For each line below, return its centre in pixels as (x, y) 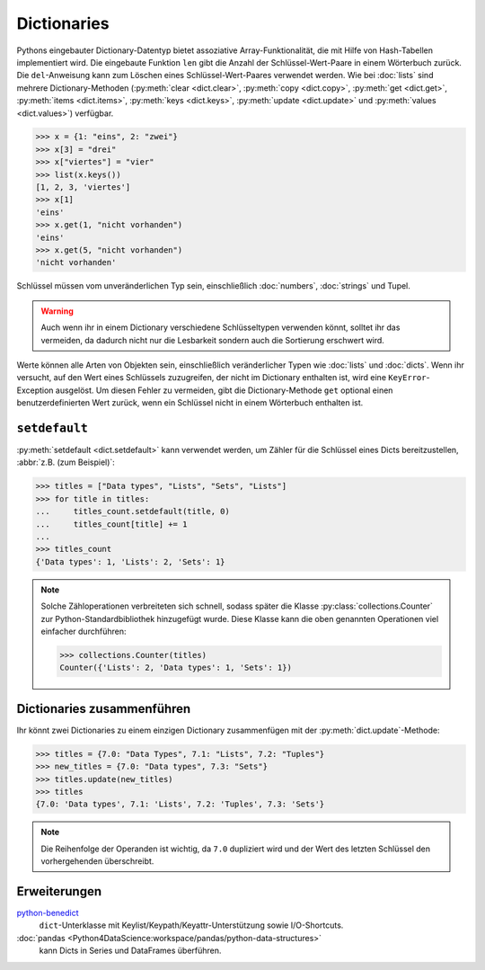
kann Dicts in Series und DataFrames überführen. (130, 951)
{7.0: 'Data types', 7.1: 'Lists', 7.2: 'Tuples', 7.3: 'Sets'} (180, 804)
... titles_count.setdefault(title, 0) (133, 512)
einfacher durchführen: (84, 631)
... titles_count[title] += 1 (111, 524)
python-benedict (48, 912)
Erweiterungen (59, 891)
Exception (35, 390)
